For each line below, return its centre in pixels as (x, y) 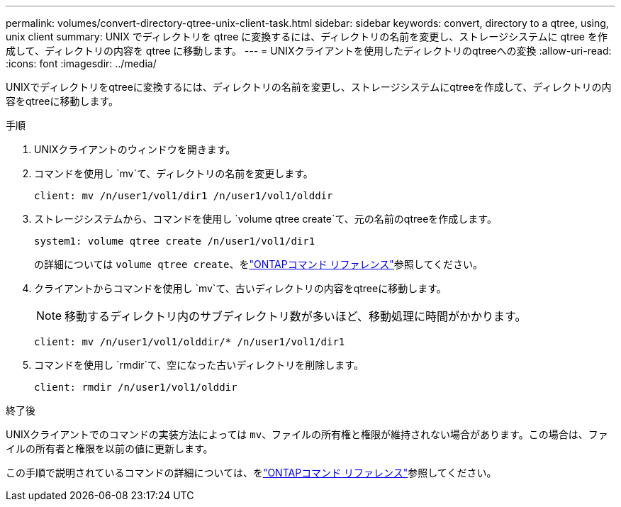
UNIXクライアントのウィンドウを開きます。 (135, 149)
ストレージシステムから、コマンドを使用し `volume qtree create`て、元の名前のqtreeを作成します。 (265, 219)
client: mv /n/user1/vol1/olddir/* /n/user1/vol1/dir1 (190, 342)
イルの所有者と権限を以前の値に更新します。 (110, 448)
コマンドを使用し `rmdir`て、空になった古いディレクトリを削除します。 (199, 365)
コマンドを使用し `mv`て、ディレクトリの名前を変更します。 (174, 173)
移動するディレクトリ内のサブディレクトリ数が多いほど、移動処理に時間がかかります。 (296, 316)
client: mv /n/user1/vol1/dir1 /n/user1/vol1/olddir (184, 196)
